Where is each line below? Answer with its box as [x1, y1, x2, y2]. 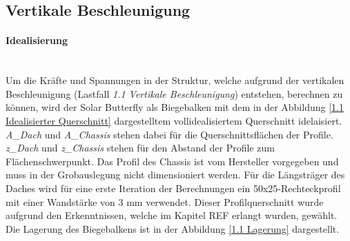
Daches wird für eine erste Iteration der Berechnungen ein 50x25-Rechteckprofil [6, 180, 341, 195]
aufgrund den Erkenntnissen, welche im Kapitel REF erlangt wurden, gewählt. [6, 208, 338, 222]
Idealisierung [6, 33, 68, 48]
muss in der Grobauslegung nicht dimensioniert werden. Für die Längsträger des [6, 167, 345, 182]
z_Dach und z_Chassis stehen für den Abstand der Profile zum [6, 140, 275, 155]
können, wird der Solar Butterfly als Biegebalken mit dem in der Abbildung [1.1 [6, 100, 344, 114]
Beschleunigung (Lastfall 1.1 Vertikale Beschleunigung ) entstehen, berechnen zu [6, 86, 343, 101]
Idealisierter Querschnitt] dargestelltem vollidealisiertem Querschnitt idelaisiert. [6, 113, 342, 127]
